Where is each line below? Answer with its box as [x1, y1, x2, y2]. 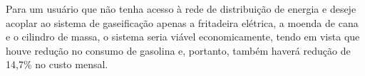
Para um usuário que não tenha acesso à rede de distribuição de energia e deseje [6, 1, 356, 16]
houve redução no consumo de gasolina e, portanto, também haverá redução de [6, 43, 351, 58]
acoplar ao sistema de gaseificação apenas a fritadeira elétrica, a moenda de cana [6, 15, 359, 30]
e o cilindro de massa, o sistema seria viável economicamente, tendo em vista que [6, 29, 360, 44]
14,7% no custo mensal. [6, 57, 108, 72]
